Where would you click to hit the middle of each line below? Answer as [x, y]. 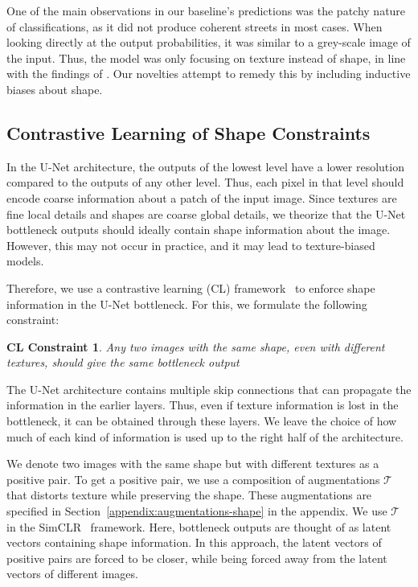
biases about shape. [55, 89]
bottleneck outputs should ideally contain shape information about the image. [199, 230]
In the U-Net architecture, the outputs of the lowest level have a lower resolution [205, 166]
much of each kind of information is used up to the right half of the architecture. [205, 436]
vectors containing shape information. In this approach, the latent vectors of [194, 542]
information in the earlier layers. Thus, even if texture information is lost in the [203, 405]
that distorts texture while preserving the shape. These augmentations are [189, 495]
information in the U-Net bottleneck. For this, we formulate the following [187, 304]
